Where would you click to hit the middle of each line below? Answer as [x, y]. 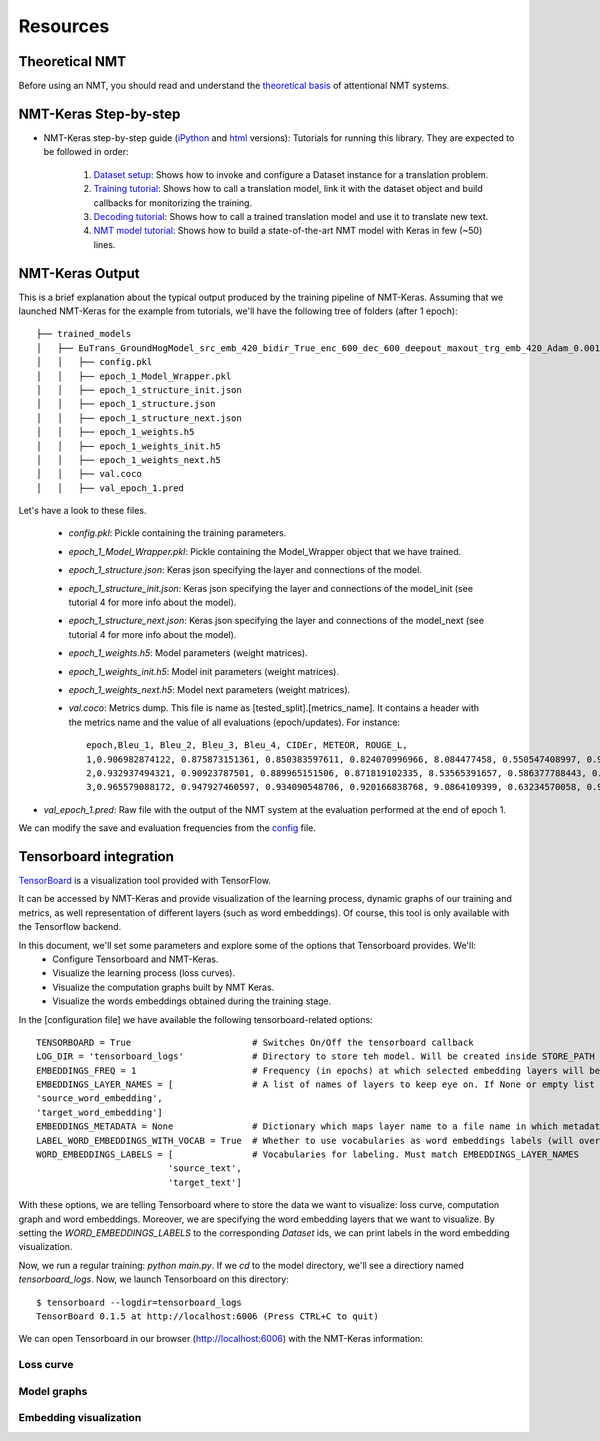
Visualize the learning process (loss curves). [143, 973]
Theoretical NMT [72, 61]
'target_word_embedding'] [100, 1112]
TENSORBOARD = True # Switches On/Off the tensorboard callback [255, 1042]
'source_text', [204, 1168]
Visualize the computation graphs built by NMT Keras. [163, 987]
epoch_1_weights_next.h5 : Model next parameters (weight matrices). [209, 689]
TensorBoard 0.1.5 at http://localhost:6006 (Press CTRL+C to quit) [207, 1316]
